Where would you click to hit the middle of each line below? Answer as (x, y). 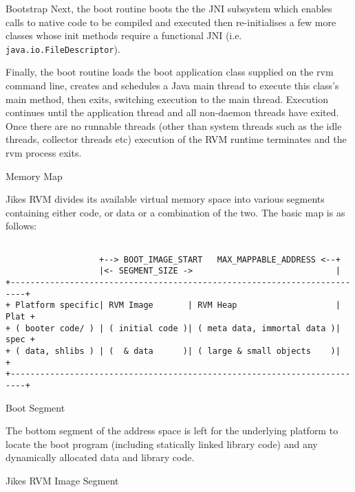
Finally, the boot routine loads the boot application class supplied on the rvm (170, 72)
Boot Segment (35, 407)
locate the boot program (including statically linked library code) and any (162, 444)
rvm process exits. (44, 153)
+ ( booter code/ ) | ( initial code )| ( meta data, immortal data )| (173, 328)
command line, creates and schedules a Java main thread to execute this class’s (172, 86)
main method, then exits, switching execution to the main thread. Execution (167, 99)
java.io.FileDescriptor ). (63, 48)
